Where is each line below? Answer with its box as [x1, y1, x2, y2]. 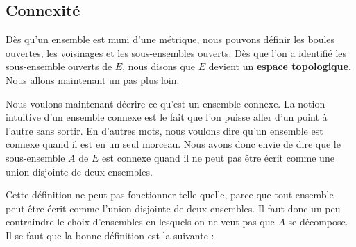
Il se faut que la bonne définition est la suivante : [6, 228, 214, 242]
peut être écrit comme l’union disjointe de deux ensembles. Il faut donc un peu [6, 201, 341, 215]
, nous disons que [122, 59, 196, 74]
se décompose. [288, 214, 348, 229]
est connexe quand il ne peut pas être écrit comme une [101, 150, 334, 164]
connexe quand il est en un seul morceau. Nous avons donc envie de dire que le [6, 137, 341, 151]
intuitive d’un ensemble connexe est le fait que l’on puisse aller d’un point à [6, 110, 328, 124]
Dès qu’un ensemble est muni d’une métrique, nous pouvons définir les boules [6, 32, 335, 46]
